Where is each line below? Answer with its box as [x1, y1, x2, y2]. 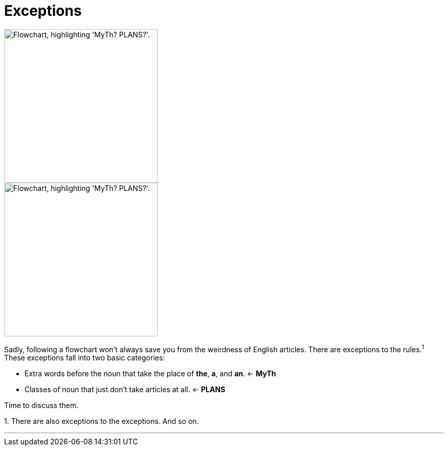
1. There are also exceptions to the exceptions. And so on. [4, 417, 199, 426]
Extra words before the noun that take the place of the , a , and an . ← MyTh [25, 369, 276, 378]
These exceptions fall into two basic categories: [4, 353, 165, 362]
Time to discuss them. [4, 401, 79, 410]
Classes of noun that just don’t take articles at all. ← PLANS [25, 385, 226, 394]
